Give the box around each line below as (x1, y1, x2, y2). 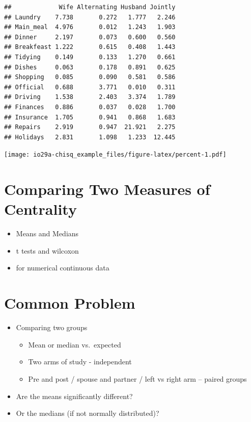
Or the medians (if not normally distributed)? (16, 408, 159, 418)
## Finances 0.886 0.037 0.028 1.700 (4, 103, 176, 111)
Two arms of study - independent (28, 356, 132, 367)
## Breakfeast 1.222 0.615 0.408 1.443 (4, 43, 176, 51)
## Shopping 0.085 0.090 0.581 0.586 (4, 73, 176, 81)
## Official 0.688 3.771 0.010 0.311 (4, 83, 176, 91)
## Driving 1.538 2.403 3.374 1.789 (4, 93, 176, 101)
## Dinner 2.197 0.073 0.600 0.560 (4, 33, 176, 41)
